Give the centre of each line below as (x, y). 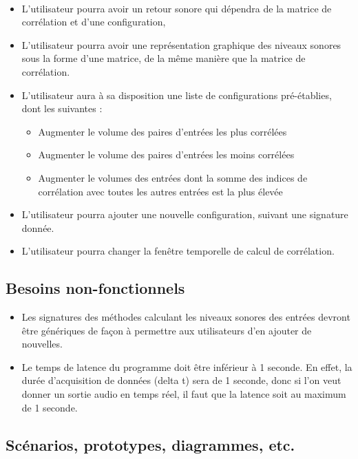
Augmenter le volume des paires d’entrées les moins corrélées (166, 154)
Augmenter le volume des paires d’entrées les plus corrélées (162, 131)
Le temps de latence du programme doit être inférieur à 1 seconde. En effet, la (187, 366)
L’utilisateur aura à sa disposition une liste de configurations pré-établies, (177, 95)
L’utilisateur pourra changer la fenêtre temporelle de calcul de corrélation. (178, 251)
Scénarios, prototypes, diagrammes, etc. (150, 444)
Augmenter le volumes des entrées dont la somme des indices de (173, 177)
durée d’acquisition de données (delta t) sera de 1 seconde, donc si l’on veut (181, 380)
